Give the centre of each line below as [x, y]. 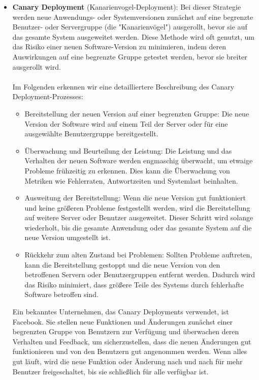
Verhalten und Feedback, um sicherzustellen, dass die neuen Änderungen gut [132, 341]
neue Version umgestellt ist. [68, 237]
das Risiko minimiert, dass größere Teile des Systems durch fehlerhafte [134, 284]
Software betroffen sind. [61, 294]
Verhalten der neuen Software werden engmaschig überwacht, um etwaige [139, 160]
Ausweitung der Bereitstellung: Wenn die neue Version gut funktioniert [135, 198]
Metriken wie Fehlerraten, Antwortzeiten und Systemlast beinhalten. [131, 180]
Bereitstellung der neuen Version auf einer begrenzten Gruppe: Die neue [137, 113]
